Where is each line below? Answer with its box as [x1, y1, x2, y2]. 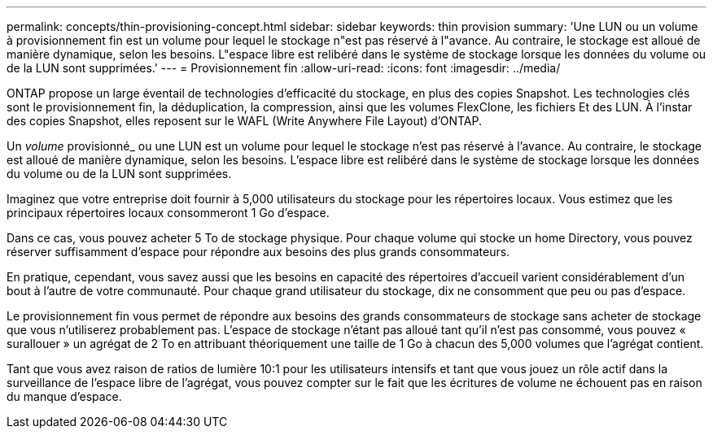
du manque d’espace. [7, 389, 122, 403]
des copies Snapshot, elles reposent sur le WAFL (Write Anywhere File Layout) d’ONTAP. [7, 114, 482, 128]
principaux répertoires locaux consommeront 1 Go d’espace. [7, 206, 330, 220]
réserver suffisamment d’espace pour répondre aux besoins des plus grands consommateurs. [7, 245, 510, 259]
